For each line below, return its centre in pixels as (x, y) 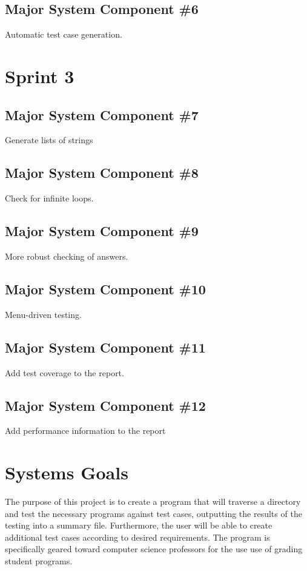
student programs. (39, 561)
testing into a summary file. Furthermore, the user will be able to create (139, 525)
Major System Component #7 (102, 114)
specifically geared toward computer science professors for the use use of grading (154, 549)
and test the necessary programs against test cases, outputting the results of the (153, 513)
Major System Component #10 (105, 289)
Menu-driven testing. (43, 314)
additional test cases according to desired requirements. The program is (137, 537)
